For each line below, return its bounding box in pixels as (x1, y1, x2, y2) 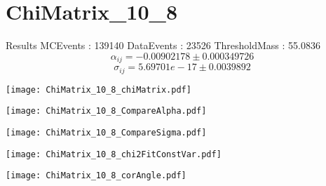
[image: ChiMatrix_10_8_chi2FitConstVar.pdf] (6, 149, 222, 159)
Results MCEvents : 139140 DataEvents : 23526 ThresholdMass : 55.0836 (6, 38, 320, 53)
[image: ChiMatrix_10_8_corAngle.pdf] (6, 171, 186, 181)
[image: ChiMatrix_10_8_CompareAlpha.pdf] (6, 106, 207, 117)
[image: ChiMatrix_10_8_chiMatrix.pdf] (6, 84, 191, 95)
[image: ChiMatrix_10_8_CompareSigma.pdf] (6, 127, 207, 138)
